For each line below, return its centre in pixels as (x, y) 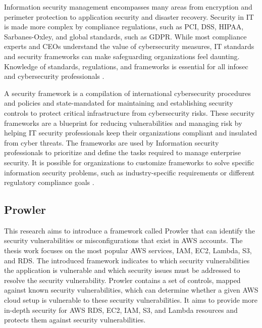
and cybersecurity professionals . (54, 76)
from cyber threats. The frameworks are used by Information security (112, 142)
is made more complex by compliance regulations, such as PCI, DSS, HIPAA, (124, 27)
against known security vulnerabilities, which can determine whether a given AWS (131, 290)
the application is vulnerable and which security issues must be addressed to (122, 270)
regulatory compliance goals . (49, 182)
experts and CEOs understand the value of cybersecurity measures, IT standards (129, 46)
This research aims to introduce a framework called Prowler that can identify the (129, 230)
